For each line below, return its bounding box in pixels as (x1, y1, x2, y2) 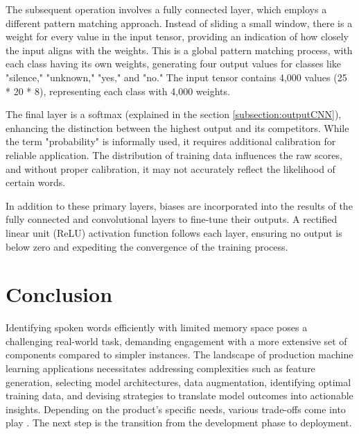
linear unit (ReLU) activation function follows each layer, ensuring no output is (6, 225, 342, 240)
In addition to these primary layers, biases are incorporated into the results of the (6, 198, 353, 212)
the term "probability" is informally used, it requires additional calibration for (6, 134, 336, 149)
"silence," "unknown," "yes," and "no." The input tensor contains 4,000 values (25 (6, 69, 347, 84)
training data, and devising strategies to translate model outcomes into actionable (6, 388, 353, 403)
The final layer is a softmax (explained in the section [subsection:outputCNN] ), (6, 107, 342, 122)
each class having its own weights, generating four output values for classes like (6, 56, 342, 71)
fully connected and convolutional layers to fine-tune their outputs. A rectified (6, 212, 338, 226)
